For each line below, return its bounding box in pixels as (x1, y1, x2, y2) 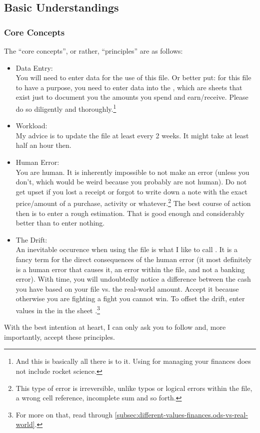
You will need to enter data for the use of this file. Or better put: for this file (15, 72, 251, 83)
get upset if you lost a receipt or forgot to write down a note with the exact (15, 186, 247, 196)
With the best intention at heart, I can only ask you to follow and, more (4, 322, 226, 332)
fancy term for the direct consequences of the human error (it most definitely (15, 254, 252, 264)
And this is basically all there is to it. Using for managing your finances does (15, 356, 251, 366)
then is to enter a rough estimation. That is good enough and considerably (15, 207, 244, 218)
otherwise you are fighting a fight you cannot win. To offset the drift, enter (15, 293, 245, 304)
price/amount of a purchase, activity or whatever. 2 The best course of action (15, 196, 251, 208)
